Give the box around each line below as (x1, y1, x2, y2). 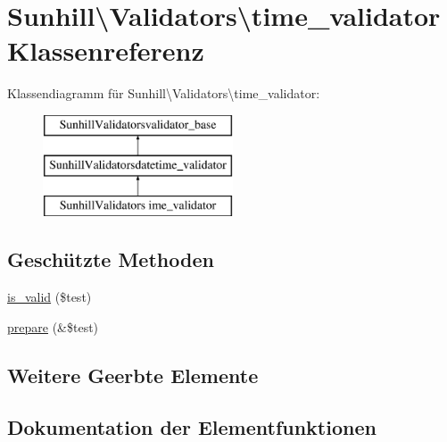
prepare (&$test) (7, 317, 99, 336)
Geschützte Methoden (7, 246, 214, 273)
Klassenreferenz (7, 32, 204, 69)
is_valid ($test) (7, 288, 92, 306)
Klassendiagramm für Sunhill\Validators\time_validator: (7, 84, 320, 103)
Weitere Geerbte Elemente (7, 361, 259, 388)
